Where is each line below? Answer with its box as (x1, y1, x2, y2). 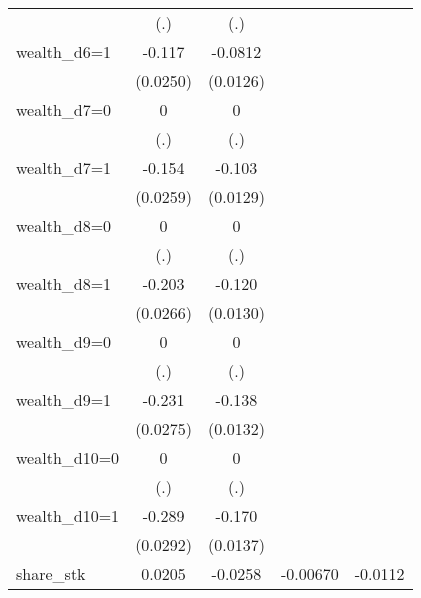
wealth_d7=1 (16, 156, 112, 179)
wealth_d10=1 (16, 504, 120, 527)
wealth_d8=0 (16, 214, 112, 237)
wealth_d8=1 (16, 272, 112, 295)
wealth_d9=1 (16, 388, 112, 411)
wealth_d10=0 (16, 446, 120, 469)
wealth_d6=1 (16, 40, 112, 63)
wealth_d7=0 (16, 98, 112, 121)
